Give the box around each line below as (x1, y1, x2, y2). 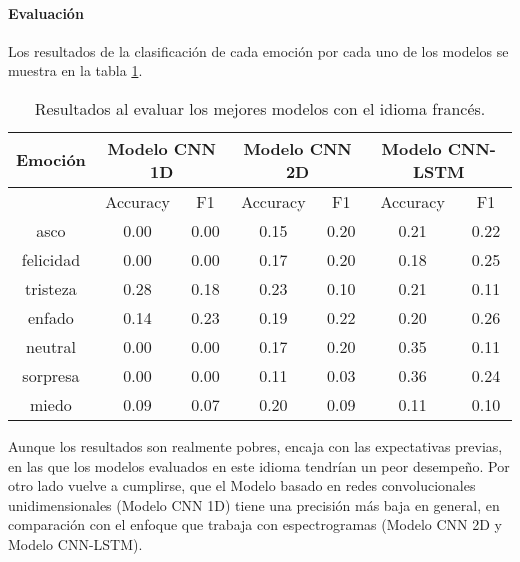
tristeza (25, 276, 77, 300)
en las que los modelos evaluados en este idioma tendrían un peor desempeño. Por (8, 455, 510, 476)
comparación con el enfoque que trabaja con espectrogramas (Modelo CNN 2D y (8, 514, 502, 535)
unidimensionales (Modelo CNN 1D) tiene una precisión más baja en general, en (8, 494, 500, 515)
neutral (26, 334, 76, 358)
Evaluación (8, 2, 84, 23)
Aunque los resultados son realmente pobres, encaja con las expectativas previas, (8, 435, 503, 456)
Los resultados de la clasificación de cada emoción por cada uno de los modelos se (8, 40, 509, 61)
